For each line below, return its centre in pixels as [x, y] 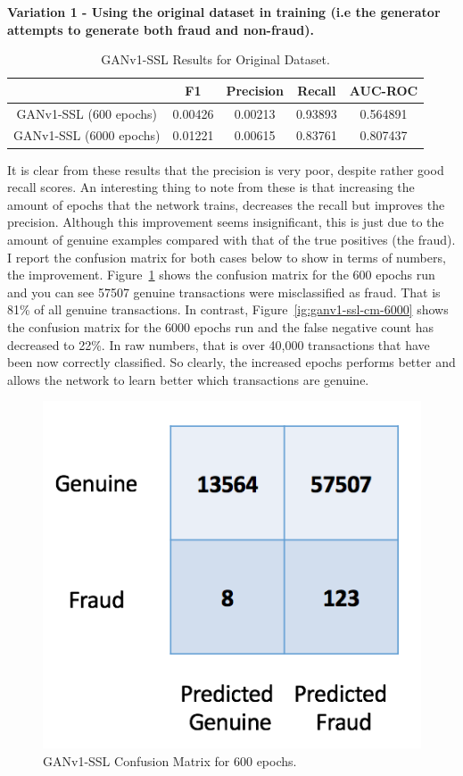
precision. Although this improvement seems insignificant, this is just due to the [226, 222]
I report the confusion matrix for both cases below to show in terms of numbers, [227, 257]
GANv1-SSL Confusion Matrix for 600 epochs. [170, 760]
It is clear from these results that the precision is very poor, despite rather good [226, 169]
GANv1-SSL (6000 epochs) [87, 135]
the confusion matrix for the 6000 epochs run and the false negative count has [220, 326]
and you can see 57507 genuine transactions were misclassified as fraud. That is [224, 292]
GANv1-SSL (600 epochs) [87, 113]
